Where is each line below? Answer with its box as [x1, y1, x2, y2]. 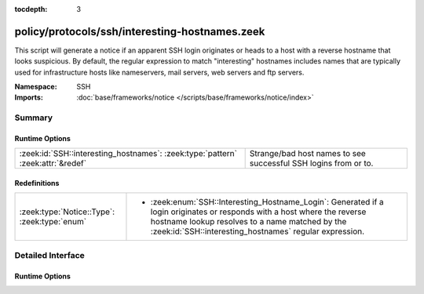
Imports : [14, 93, 43, 102]
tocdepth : [14, 5, 48, 13]
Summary [14, 112, 53, 123]
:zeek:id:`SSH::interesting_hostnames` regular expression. [150, 226, 365, 237]
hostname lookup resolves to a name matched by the [150, 216, 347, 227]
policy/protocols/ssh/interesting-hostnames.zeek [14, 24, 265, 38]
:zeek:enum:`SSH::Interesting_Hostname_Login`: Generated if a [150, 197, 384, 208]
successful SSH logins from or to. [249, 158, 374, 169]
